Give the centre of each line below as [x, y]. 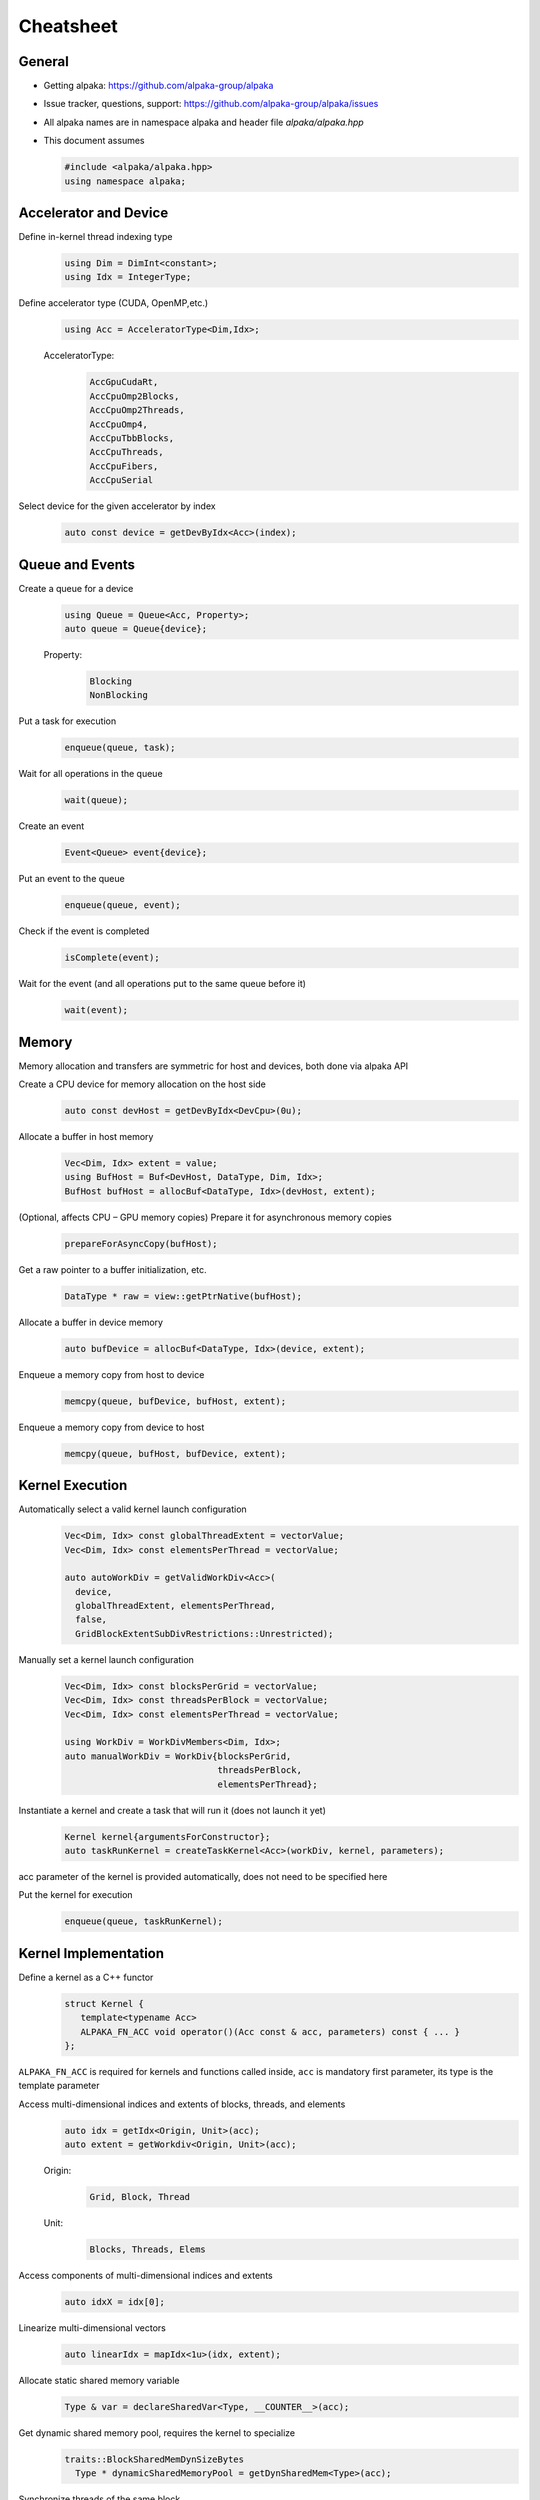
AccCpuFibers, [124, 466]
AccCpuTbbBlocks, [132, 438]
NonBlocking [119, 695]
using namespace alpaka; [125, 181]
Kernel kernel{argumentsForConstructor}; [167, 1836]
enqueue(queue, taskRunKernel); [144, 1921]
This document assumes [94, 141]
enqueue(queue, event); [123, 905]
